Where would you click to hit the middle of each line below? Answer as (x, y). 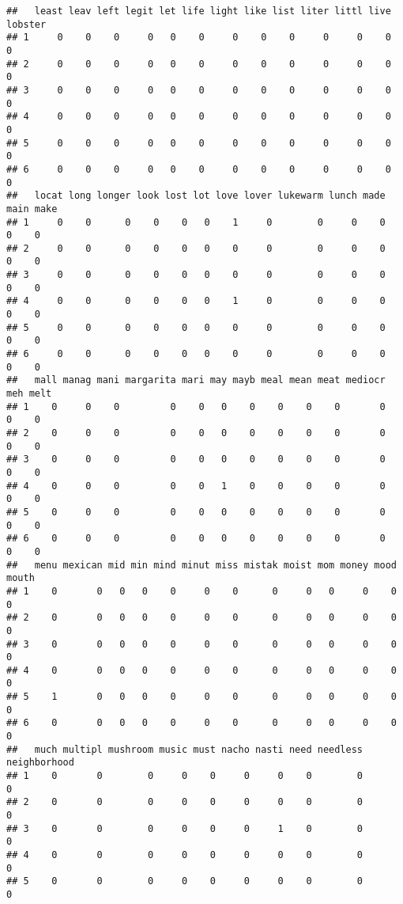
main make (32, 209)
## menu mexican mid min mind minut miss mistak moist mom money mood (201, 565)
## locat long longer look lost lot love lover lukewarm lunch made (196, 196)
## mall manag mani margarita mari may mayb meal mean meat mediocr (196, 380)
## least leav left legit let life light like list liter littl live (199, 11)
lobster (26, 24)
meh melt (29, 394)
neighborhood (40, 763)
